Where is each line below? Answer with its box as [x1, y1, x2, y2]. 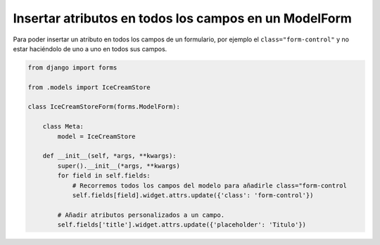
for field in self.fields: [57, 172, 151, 180]
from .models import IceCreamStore [27, 83, 151, 91]
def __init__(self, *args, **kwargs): [42, 152, 177, 160]
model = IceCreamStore [57, 132, 137, 140]
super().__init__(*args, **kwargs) [57, 161, 181, 170]
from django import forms [27, 63, 118, 72]
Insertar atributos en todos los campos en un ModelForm [13, 11, 352, 26]
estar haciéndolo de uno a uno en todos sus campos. [13, 44, 167, 53]
